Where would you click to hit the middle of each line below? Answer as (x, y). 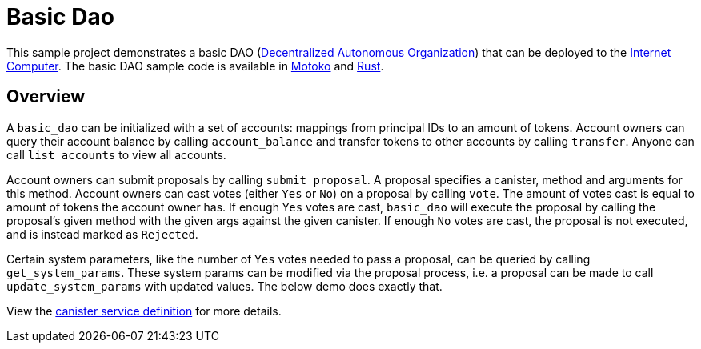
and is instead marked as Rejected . (102, 234)
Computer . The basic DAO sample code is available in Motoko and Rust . (195, 66)
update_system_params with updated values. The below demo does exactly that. (224, 286)
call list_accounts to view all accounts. (116, 154)
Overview (46, 97)
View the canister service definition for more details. (144, 311)
